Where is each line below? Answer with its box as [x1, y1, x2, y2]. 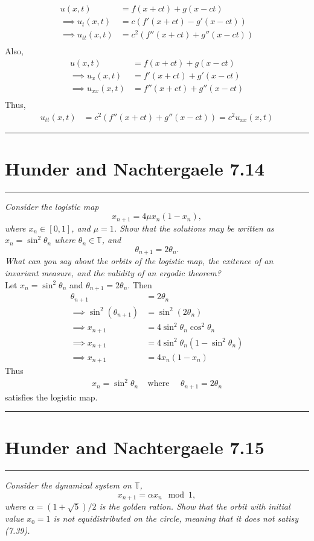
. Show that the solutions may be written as [114, 221, 274, 234]
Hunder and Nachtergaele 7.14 [5, 156, 264, 180]
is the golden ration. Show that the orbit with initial [99, 500, 290, 513]
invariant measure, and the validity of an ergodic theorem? [5, 267, 221, 279]
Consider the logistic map [5, 200, 99, 212]
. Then [127, 278, 152, 291]
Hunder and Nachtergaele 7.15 [5, 435, 264, 460]
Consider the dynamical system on [5, 479, 132, 492]
